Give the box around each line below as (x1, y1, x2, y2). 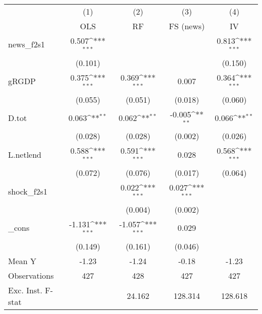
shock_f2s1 (8, 185, 47, 197)
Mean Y (8, 255, 37, 267)
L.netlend (8, 148, 42, 160)
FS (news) (169, 20, 205, 32)
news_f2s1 (8, 38, 45, 50)
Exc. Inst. (8, 284, 42, 296)
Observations (8, 269, 54, 281)
